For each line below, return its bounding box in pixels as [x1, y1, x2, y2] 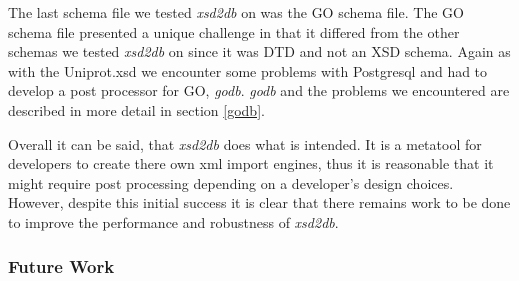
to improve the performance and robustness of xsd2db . [8, 211, 339, 232]
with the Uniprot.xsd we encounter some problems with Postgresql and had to [8, 60, 488, 81]
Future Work [8, 254, 115, 279]
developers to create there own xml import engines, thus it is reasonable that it [8, 153, 494, 174]
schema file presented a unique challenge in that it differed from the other [8, 21, 460, 42]
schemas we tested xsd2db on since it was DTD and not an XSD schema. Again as [8, 41, 511, 62]
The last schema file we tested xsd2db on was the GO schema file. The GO [8, 2, 464, 22]
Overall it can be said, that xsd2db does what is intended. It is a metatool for [8, 133, 482, 154]
